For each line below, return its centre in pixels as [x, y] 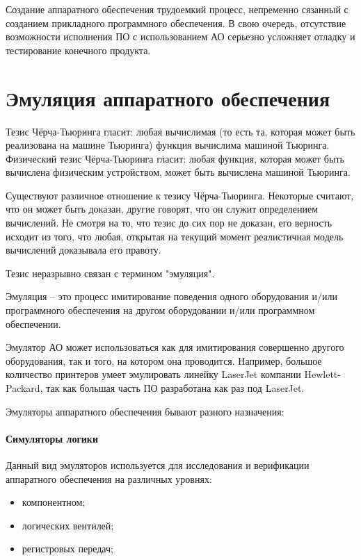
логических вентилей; [68, 525]
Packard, [24, 388]
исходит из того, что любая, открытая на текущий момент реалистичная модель [175, 236]
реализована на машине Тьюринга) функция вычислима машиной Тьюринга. [168, 145]
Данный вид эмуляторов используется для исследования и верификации [158, 464]
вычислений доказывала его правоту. [83, 250]
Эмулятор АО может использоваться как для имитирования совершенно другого [175, 347]
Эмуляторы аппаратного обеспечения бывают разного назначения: [145, 411]
